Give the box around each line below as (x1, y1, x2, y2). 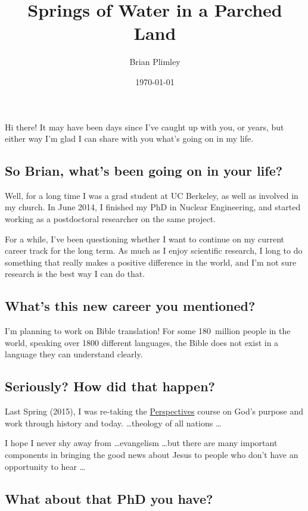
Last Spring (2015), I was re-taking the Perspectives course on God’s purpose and (5, 405, 303, 417)
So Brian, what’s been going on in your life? (5, 161, 283, 180)
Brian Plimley (129, 55, 181, 68)
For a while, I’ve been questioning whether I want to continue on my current (5, 232, 285, 245)
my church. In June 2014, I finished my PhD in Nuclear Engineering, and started (5, 201, 301, 213)
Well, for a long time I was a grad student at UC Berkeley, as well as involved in (5, 189, 298, 201)
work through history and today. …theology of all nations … (5, 416, 222, 429)
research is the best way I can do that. (5, 267, 145, 280)
